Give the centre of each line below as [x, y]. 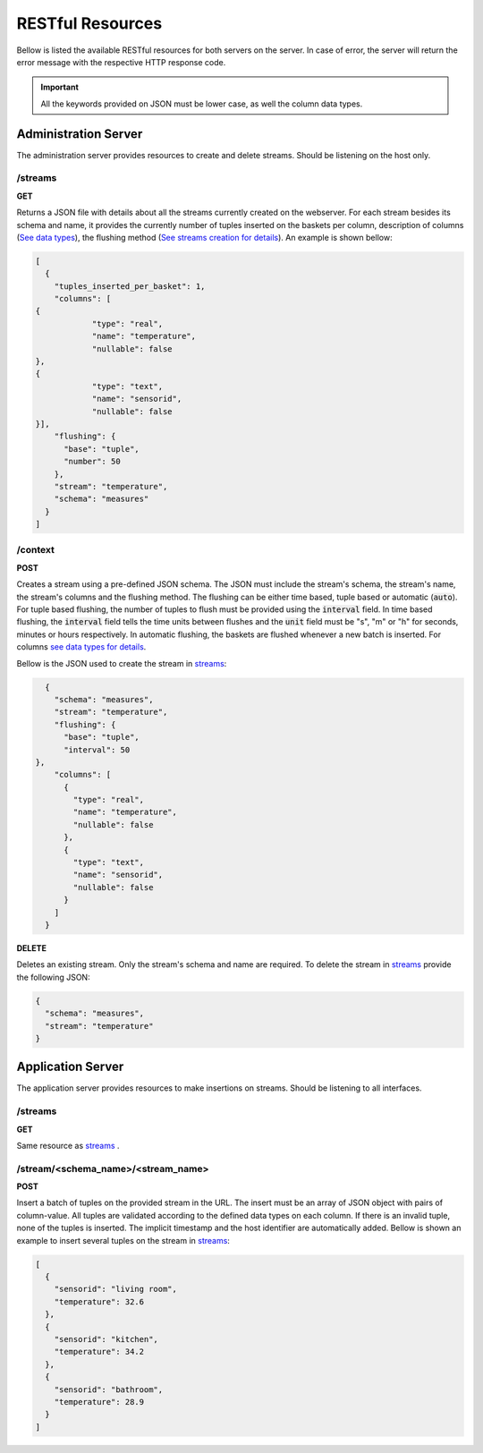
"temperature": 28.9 [99, 1402]
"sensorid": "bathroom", [109, 1389]
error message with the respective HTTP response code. [121, 62]
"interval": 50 [97, 750]
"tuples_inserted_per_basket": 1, [130, 286]
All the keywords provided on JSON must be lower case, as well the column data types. [202, 104]
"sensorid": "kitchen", [106, 1339]
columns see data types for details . [81, 647]
